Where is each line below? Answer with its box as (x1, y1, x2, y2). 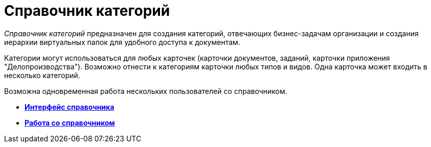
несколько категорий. (4, 70, 80, 80)
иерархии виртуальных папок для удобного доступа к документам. (4, 37, 240, 46)
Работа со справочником (25, 118, 115, 127)
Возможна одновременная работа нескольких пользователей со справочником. (4, 86, 287, 95)
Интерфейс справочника (25, 102, 115, 111)
